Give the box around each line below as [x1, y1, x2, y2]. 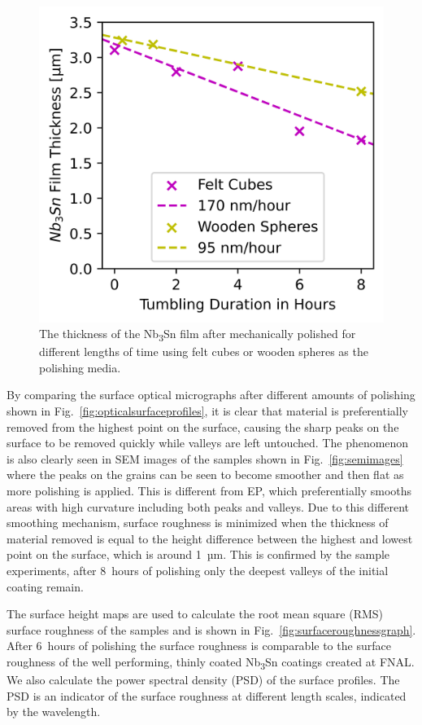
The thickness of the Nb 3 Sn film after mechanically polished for [39, 325, 356, 344]
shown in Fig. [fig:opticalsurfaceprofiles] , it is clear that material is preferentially [7, 402, 408, 420]
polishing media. [39, 358, 121, 376]
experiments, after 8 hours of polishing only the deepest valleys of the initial [7, 562, 389, 578]
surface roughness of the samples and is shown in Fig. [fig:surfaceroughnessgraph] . [7, 621, 416, 638]
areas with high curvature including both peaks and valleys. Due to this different [7, 498, 409, 515]
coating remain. [7, 578, 84, 595]
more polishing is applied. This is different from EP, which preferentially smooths [7, 482, 412, 499]
